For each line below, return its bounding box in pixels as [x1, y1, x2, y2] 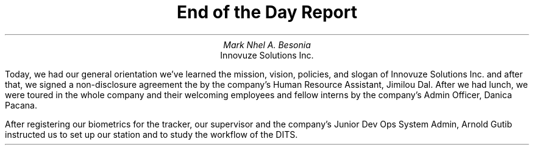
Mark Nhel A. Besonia [223, 39, 311, 50]
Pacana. [5, 99, 37, 110]
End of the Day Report [177, 2, 357, 23]
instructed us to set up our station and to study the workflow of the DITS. [5, 129, 298, 140]
